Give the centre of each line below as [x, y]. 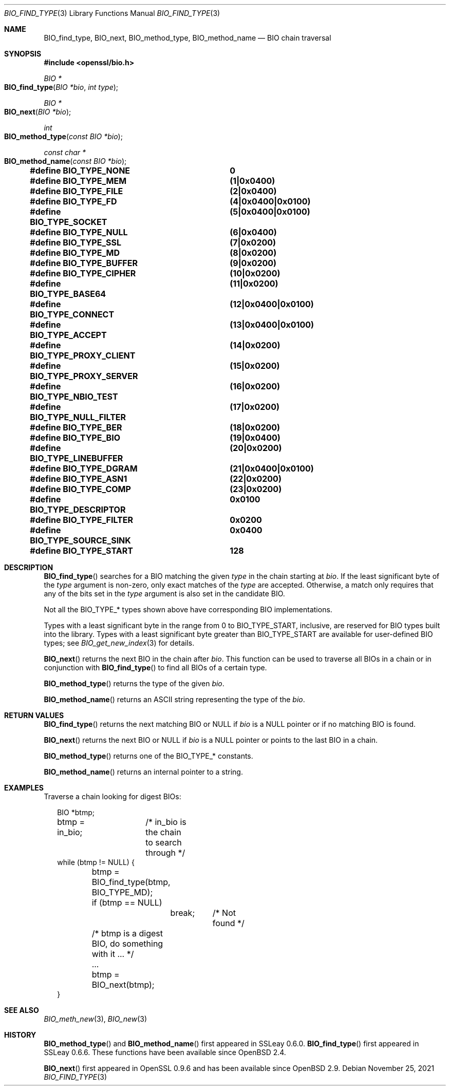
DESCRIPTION [29, 567]
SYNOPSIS [23, 54]
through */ [165, 853]
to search [164, 842]
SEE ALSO [22, 1010]
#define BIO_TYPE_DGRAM [84, 468]
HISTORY [20, 1035]
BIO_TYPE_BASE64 [68, 294]
